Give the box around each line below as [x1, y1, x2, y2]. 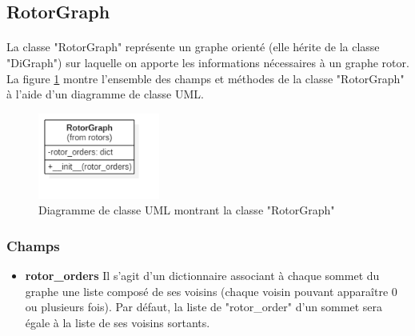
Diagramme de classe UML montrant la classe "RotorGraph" [38, 202, 335, 218]
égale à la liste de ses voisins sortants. [25, 314, 210, 330]
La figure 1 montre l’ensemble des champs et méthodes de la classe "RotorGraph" [6, 70, 405, 86]
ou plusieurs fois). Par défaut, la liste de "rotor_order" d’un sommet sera [25, 298, 382, 315]
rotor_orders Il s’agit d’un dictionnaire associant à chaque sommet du [25, 267, 380, 283]
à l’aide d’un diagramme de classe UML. [6, 86, 204, 102]
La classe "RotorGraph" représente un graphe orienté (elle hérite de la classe [6, 38, 380, 55]
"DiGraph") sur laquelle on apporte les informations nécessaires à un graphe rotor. [6, 54, 409, 70]
